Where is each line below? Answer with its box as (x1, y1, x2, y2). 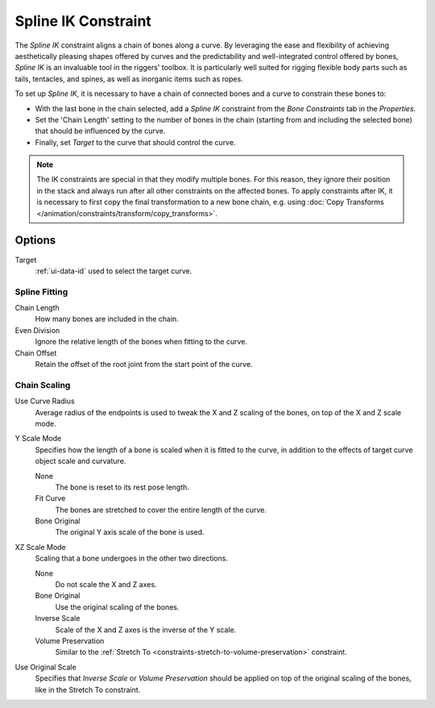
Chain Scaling (14, 379, 71, 390)
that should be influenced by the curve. (35, 126, 166, 136)
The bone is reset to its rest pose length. (55, 482, 189, 492)
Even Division (14, 325, 60, 335)
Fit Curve (35, 494, 66, 503)
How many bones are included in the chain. (35, 314, 179, 324)
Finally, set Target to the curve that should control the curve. (35, 137, 236, 147)
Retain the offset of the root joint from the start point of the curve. (35, 360, 253, 369)
